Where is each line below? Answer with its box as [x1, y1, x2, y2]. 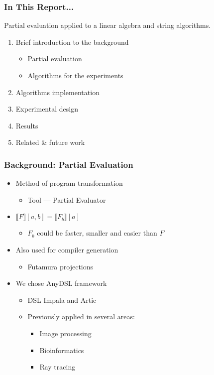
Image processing [39, 328, 92, 338]
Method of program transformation [15, 178, 123, 188]
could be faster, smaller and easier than [37, 228, 157, 238]
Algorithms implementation [15, 87, 100, 97]
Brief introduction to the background [15, 36, 129, 47]
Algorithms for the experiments [27, 70, 123, 80]
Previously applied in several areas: [27, 311, 135, 322]
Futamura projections [27, 261, 94, 271]
